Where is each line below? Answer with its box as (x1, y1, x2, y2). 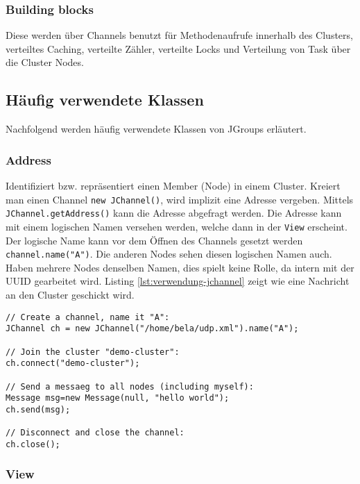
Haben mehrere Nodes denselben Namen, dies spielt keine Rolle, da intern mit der (6, 260, 354, 274)
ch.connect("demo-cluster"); (6, 358, 140, 369)
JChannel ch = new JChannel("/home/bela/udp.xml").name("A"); (6, 324, 299, 334)
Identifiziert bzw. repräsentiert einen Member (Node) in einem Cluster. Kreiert (6, 178, 341, 193)
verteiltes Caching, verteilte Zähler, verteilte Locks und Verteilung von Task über (6, 41, 351, 56)
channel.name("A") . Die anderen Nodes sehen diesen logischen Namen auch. (6, 247, 332, 261)
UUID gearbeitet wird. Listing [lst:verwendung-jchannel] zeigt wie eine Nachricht (6, 274, 350, 288)
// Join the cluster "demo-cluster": (6, 347, 180, 357)
